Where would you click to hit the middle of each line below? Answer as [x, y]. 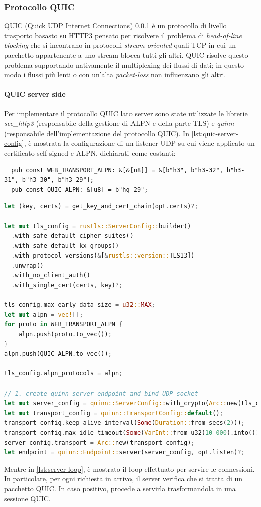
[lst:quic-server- [215, 133]
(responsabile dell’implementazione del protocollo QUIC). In [97, 133]
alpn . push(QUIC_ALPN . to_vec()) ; [58, 354]
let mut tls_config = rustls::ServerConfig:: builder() [98, 226]
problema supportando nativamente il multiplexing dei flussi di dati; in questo [124, 65]
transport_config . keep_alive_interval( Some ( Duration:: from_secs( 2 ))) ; [124, 423]
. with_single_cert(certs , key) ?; [67, 285]
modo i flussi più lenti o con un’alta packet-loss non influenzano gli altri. [115, 75]
